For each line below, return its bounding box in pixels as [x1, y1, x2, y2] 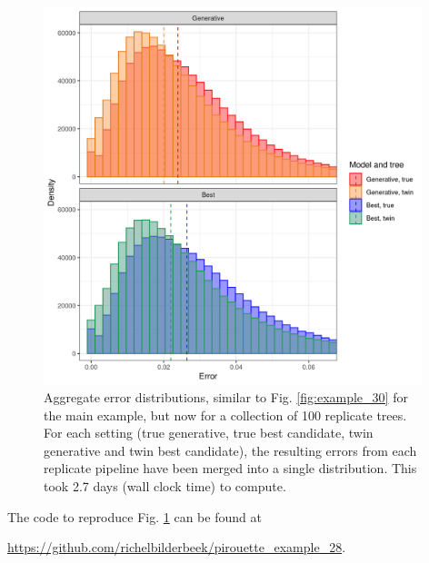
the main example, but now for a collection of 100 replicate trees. [44, 405, 407, 424]
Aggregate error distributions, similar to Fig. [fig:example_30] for [44, 388, 408, 407]
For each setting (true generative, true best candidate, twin [44, 423, 374, 442]
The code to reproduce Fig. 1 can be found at [7, 507, 262, 526]
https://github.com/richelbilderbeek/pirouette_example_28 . [7, 538, 346, 557]
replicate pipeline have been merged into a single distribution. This [44, 459, 417, 478]
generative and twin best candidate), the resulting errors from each [44, 440, 417, 459]
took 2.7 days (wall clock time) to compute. [44, 477, 286, 496]
